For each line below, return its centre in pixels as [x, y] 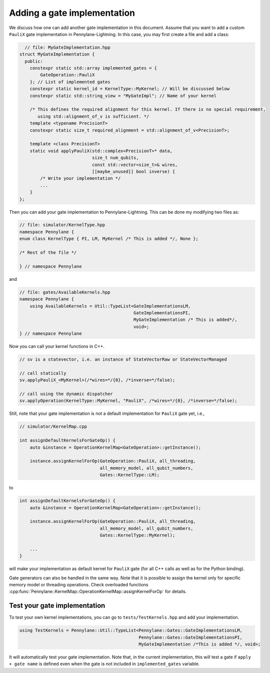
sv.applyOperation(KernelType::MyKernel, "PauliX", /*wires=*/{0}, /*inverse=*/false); [128, 401]
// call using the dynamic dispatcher [66, 394]
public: [34, 61]
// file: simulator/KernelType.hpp [62, 225]
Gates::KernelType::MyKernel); [137, 535]
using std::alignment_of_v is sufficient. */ [93, 116]
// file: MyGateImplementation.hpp [68, 47]
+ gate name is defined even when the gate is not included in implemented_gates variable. [105, 664]
